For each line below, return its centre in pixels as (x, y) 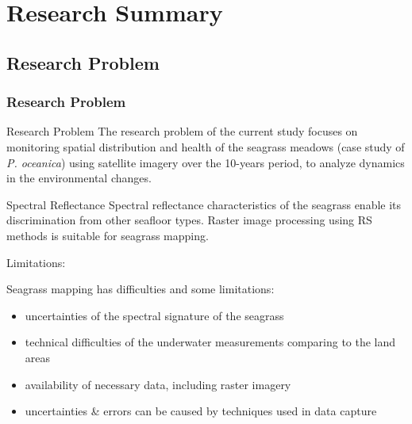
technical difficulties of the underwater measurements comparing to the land (210, 342)
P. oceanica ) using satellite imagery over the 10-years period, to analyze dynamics (206, 162)
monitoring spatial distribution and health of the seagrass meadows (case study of (206, 146)
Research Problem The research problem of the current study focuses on (182, 131)
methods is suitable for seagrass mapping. (108, 235)
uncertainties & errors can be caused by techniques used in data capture (201, 411)
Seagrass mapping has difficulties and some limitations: (141, 289)
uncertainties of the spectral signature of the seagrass (154, 315)
